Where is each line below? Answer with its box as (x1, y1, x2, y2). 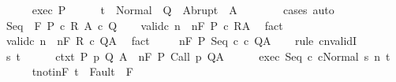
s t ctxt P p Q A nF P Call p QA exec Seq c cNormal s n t (6, 47, 390, 64)
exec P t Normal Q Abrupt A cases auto (32, 2, 334, 17)
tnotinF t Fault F (32, 63, 133, 80)
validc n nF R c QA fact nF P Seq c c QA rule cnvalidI (6, 32, 357, 49)
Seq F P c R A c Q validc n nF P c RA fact (6, 17, 283, 33)
